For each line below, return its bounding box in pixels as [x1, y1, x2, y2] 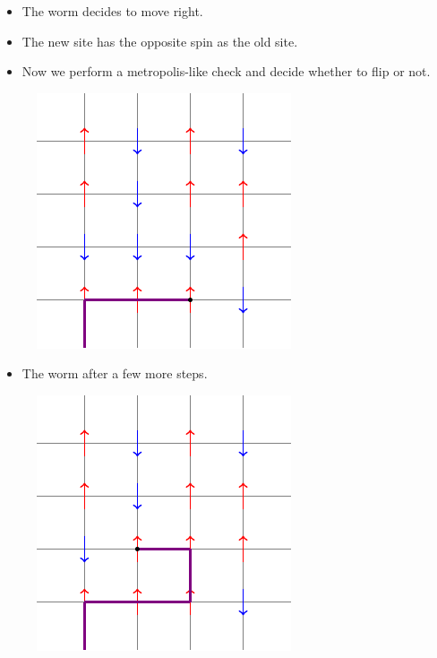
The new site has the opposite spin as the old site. [21, 31, 298, 50]
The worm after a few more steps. [21, 364, 208, 383]
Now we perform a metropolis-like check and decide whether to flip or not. [21, 62, 431, 81]
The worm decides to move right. [21, 2, 203, 20]
